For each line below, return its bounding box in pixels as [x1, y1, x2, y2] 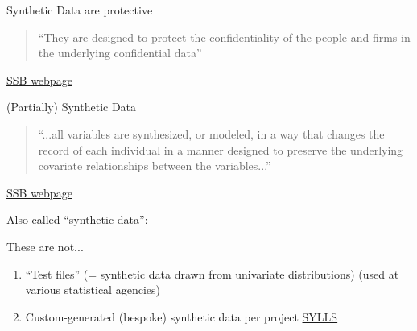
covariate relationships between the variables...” [38, 157, 271, 174]
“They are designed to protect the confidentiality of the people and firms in [38, 28, 411, 45]
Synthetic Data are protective [6, 2, 153, 18]
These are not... [6, 238, 84, 254]
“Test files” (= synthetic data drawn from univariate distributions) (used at [25, 265, 399, 282]
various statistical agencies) [25, 281, 160, 298]
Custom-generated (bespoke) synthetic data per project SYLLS [25, 308, 338, 325]
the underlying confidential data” [38, 44, 202, 61]
